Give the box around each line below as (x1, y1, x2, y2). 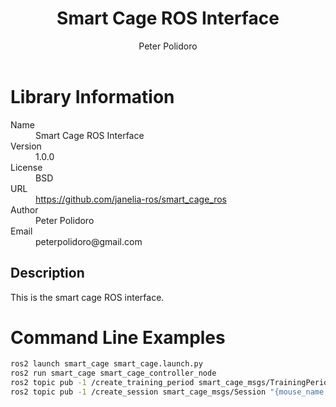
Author (10, 203, 39, 216)
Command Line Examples (10, 326, 226, 349)
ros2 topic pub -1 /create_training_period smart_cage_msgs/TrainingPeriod (10, 378, 333, 388)
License (10, 161, 43, 173)
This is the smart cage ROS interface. (10, 291, 165, 303)
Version (10, 140, 42, 152)
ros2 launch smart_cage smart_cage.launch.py (10, 359, 203, 369)
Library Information (10, 85, 175, 108)
